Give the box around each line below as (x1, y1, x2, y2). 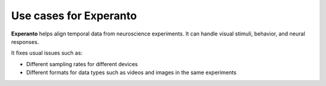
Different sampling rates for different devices (26, 60, 138, 67)
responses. (11, 38, 39, 45)
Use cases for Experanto (11, 9, 137, 22)
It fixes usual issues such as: (11, 49, 83, 57)
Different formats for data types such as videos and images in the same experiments (26, 69, 237, 76)
